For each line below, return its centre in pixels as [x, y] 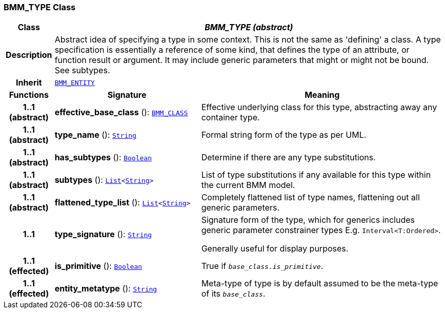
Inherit [29, 83]
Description [29, 55]
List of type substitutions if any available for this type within [316, 175]
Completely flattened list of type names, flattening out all [310, 197]
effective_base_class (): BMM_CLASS [121, 112]
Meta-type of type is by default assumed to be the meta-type [320, 284]
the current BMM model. [248, 185]
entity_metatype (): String [106, 289]
